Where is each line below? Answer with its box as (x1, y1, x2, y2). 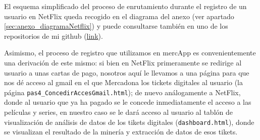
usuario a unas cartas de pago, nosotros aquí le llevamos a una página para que (4, 67, 249, 78)
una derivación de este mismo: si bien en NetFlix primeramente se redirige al (4, 57, 242, 67)
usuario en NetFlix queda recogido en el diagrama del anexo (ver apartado (4, 11, 234, 21)
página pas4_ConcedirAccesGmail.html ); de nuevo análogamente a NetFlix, (4, 87, 241, 97)
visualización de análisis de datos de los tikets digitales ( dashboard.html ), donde (4, 116, 254, 127)
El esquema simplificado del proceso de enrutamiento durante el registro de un (4, 1, 247, 11)
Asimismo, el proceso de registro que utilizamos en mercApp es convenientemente (4, 47, 256, 58)
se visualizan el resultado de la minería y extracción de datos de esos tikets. (4, 126, 238, 137)
